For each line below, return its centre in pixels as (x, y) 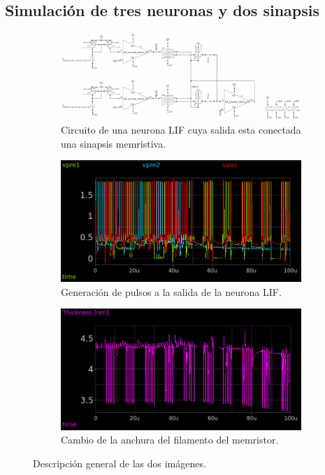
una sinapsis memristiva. (114, 143)
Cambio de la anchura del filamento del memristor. (170, 440)
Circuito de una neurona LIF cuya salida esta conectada (181, 130)
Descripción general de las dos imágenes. (120, 463)
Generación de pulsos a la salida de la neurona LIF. (171, 291)
